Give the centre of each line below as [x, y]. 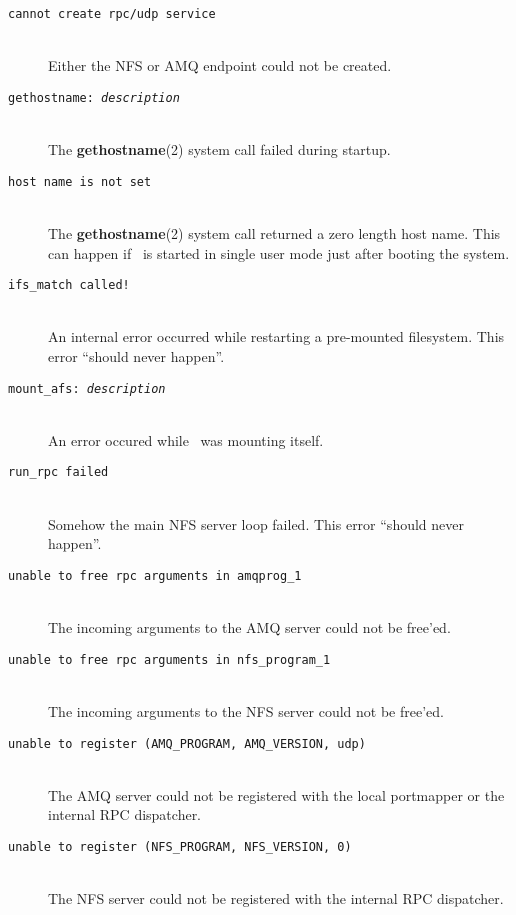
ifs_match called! [69, 285]
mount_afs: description [87, 388]
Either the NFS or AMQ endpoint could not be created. [220, 65]
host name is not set [80, 181]
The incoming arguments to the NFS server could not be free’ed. [246, 710]
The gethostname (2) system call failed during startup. [219, 149]
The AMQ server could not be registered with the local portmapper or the [276, 794]
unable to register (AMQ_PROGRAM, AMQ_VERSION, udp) [187, 743]
